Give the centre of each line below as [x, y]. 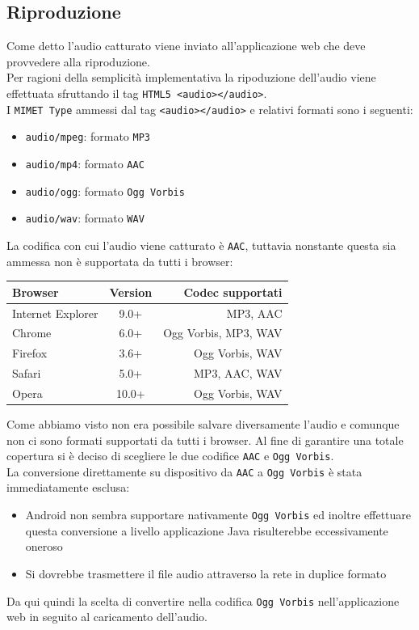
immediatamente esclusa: [68, 487]
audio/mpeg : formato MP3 [88, 136]
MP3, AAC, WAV [238, 373]
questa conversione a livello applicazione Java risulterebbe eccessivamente [207, 530]
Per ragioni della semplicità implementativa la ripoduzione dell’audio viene [191, 77]
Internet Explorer [55, 313]
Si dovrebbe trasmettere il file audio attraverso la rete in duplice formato [206, 573]
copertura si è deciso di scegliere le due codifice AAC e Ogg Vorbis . [170, 456]
